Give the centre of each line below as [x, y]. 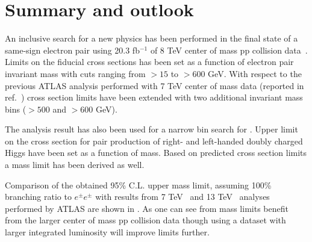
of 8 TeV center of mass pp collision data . [229, 50]
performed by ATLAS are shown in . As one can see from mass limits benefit [147, 208]
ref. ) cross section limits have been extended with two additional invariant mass [154, 97]
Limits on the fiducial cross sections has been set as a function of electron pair [149, 62]
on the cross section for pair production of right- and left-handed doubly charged [154, 141]
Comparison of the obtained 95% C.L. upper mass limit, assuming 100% [138, 185]
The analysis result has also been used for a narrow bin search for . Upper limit [151, 129]
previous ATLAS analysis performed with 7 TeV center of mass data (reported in [154, 85]
